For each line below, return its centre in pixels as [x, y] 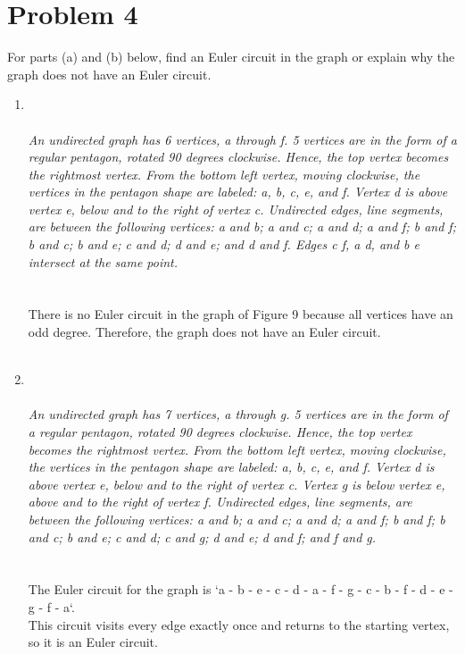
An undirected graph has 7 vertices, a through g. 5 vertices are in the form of [238, 414]
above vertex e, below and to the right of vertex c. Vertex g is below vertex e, [237, 484]
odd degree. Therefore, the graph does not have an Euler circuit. [204, 332]
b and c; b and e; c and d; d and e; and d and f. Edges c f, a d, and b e [224, 244]
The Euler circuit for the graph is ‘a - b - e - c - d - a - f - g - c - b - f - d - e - [241, 589]
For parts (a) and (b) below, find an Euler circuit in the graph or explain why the [231, 57]
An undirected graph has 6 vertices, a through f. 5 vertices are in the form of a [242, 139]
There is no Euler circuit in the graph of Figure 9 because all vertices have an [241, 314]
